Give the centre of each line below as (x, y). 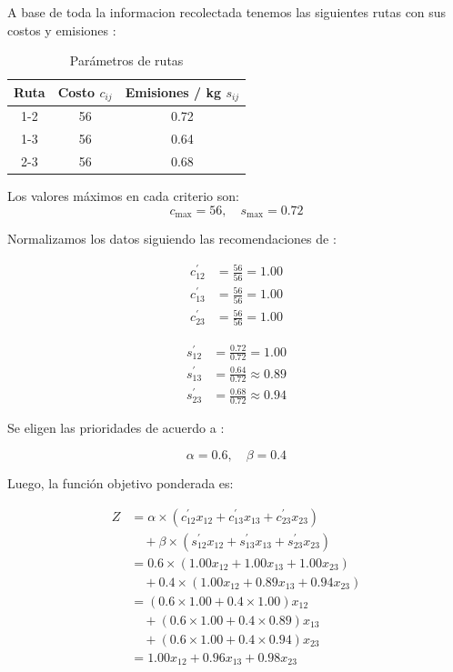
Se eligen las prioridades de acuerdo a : (116, 428)
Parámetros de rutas (126, 60)
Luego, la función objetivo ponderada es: (121, 482)
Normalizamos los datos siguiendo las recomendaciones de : (172, 239)
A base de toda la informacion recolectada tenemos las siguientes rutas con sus (227, 12)
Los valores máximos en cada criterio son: (123, 196)
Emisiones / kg (173, 91)
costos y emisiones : (62, 30)
